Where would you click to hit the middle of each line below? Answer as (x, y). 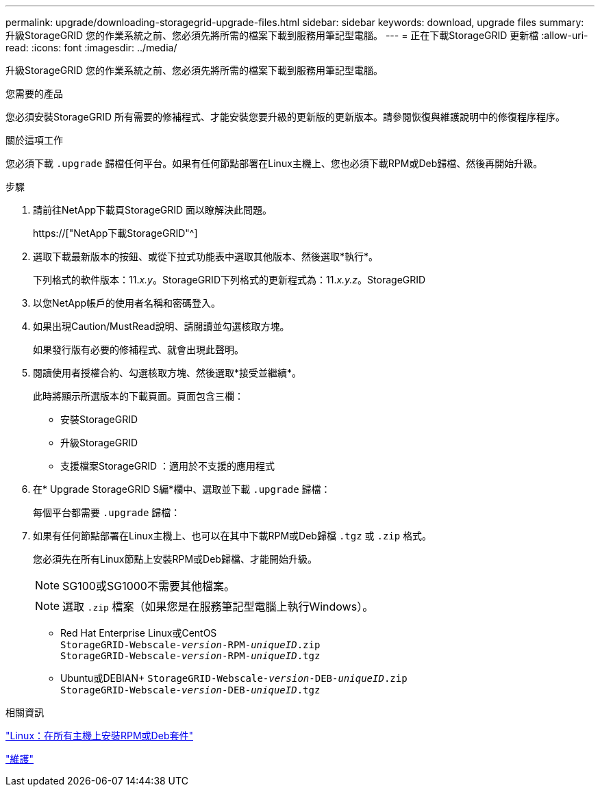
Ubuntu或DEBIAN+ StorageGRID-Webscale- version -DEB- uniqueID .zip (234, 678)
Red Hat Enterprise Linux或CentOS (139, 633)
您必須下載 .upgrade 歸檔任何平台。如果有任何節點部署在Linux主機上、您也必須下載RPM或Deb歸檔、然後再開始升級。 (274, 163)
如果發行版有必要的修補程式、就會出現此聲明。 (138, 349)
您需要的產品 (34, 93)
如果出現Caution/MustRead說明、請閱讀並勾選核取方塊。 (161, 326)
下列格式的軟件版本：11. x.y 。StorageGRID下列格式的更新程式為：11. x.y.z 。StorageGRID (229, 280)
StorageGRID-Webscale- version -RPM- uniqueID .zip (190, 645)
